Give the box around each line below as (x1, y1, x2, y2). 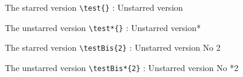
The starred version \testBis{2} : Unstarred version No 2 (5, 41, 221, 54)
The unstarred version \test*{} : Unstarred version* (5, 21, 201, 33)
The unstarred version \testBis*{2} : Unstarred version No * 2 (5, 61, 239, 73)
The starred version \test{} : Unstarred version (5, 1, 183, 13)
